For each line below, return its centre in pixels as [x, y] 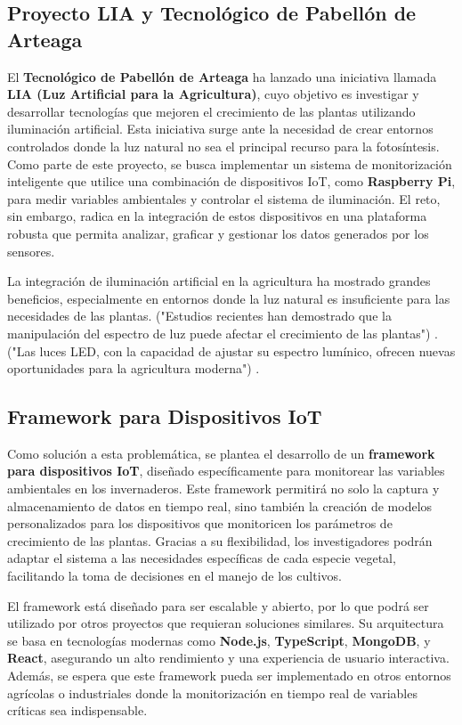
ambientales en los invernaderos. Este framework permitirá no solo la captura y [223, 489]
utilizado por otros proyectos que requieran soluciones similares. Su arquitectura [226, 623]
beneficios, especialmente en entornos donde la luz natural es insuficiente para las [229, 298]
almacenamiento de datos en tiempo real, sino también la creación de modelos [220, 505]
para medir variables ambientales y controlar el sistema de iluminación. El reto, [224, 198]
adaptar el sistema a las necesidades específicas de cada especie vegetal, [202, 558]
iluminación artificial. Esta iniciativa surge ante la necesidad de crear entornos [220, 129]
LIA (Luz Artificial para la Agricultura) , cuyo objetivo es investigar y [213, 94]
